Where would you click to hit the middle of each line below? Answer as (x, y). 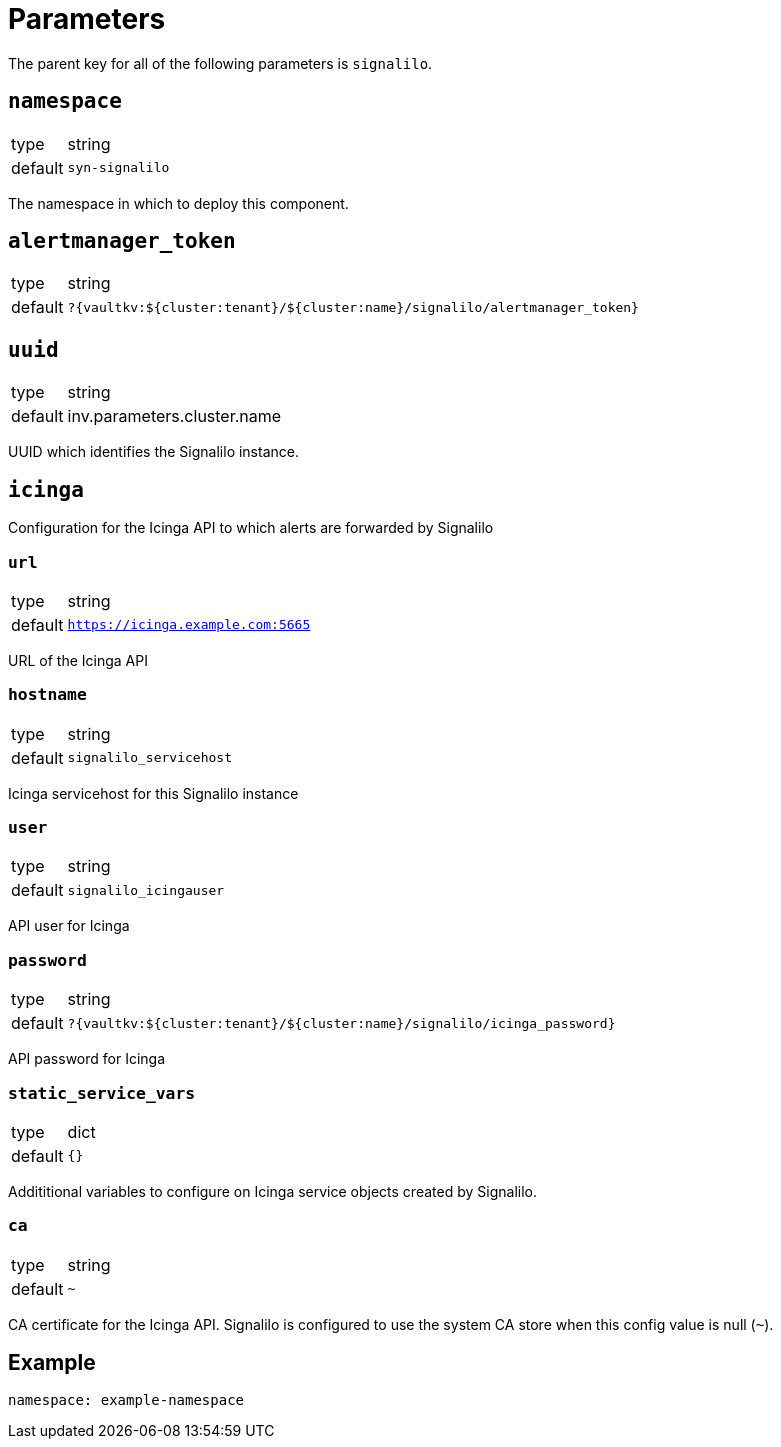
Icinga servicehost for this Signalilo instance (153, 793)
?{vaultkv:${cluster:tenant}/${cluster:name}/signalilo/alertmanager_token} (353, 307)
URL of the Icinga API (78, 660)
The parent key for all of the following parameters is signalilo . (220, 63)
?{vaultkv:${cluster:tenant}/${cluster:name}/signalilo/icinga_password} (341, 1023)
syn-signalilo (118, 168)
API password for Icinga (87, 1059)
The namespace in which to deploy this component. (178, 203)
